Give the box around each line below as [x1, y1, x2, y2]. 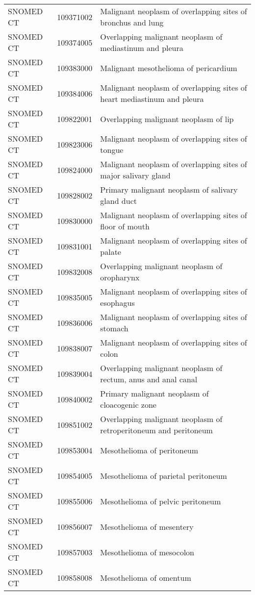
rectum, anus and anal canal [100, 373, 198, 385]
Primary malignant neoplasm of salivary [100, 184, 238, 195]
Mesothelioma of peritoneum [100, 444, 198, 456]
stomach [100, 322, 128, 334]
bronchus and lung [100, 17, 164, 28]
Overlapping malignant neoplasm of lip [100, 113, 234, 124]
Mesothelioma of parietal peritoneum [100, 470, 227, 481]
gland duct [100, 195, 137, 206]
